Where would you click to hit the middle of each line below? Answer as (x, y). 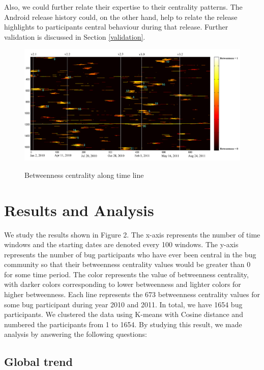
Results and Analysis (79, 210)
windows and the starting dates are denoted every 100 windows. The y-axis (121, 244)
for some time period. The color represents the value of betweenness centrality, (126, 274)
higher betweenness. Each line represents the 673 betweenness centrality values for (132, 294)
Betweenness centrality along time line (84, 175)
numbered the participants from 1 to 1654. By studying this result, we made (123, 324)
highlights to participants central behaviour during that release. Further (116, 27)
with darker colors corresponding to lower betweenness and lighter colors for (123, 284)
